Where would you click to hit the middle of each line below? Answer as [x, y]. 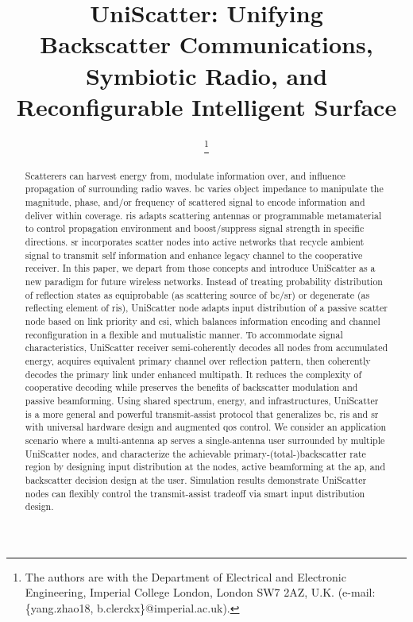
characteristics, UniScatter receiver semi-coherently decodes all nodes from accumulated [206, 348]
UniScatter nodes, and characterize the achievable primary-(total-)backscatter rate [195, 453]
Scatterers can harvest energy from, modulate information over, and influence [185, 175]
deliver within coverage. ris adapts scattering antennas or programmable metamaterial [203, 215]
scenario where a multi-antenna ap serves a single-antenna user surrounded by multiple [205, 440]
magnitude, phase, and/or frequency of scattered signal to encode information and [195, 202]
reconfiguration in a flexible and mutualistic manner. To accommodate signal [184, 334]
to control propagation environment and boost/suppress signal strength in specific [195, 228]
